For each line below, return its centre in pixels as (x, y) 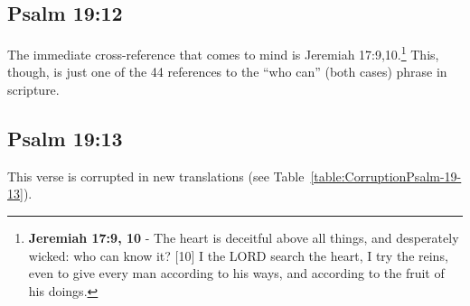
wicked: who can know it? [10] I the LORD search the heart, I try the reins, (238, 255)
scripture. (33, 90)
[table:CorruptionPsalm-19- (386, 176)
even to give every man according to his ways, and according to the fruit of (236, 273)
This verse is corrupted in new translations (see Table (156, 176)
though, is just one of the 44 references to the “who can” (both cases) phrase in (227, 72)
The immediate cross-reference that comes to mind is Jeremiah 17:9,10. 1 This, (223, 53)
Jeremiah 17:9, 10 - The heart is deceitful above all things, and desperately (244, 238)
